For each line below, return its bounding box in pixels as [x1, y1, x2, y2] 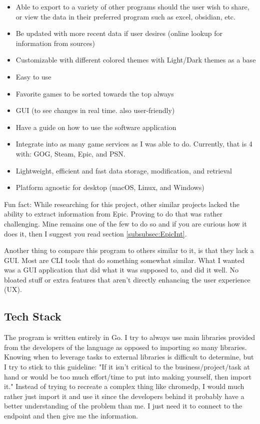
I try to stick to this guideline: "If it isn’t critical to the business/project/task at [4, 361, 250, 372]
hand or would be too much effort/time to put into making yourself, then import [4, 371, 251, 381]
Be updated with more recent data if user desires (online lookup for [15, 28, 223, 38]
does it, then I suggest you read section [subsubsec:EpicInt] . [4, 228, 187, 238]
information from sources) [15, 37, 95, 48]
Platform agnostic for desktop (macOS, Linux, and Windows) [15, 182, 204, 192]
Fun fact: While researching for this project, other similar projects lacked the [4, 198, 239, 209]
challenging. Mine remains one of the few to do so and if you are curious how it [4, 218, 247, 228]
